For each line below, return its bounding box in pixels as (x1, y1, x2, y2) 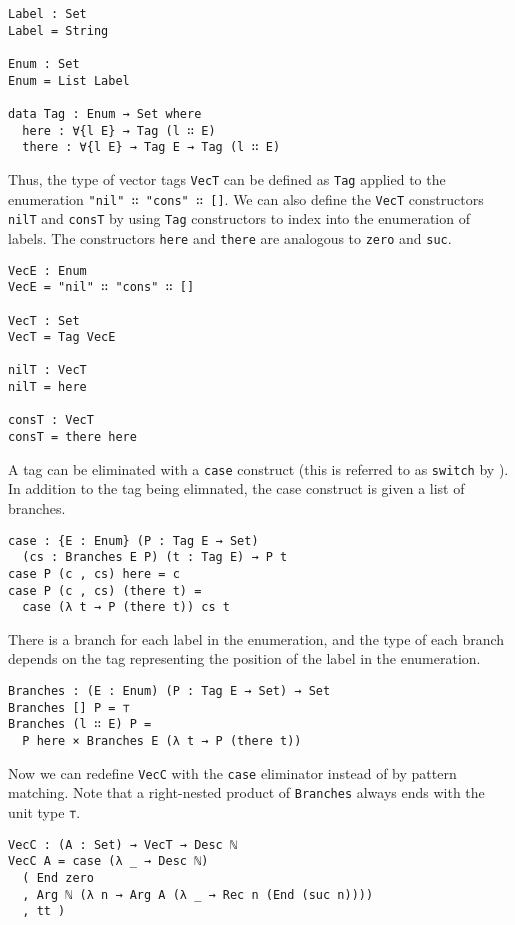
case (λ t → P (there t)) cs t (22, 600, 230, 615)
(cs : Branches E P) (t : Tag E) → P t (22, 550, 288, 565)
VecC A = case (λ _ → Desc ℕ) (8, 854, 209, 869)
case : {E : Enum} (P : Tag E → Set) (8, 533, 259, 548)
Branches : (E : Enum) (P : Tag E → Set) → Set (8, 684, 331, 699)
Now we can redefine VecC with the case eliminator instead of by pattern (8, 762, 457, 783)
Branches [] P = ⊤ (8, 700, 130, 715)
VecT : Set (8, 313, 80, 328)
